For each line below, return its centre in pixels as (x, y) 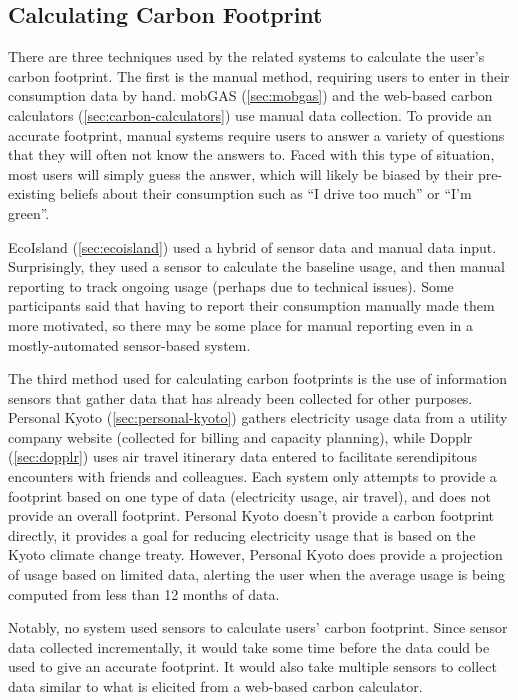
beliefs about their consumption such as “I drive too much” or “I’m (265, 193)
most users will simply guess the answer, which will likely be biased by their (241, 173)
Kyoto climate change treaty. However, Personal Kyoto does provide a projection (255, 554)
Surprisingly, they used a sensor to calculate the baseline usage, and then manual (256, 266)
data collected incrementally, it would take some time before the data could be (249, 646)
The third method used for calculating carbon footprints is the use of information (258, 378)
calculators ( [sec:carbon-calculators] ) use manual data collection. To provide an (250, 114)
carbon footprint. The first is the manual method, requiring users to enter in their (259, 75)
